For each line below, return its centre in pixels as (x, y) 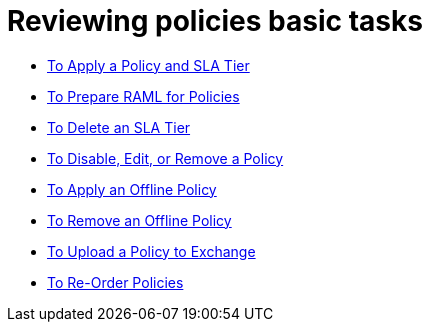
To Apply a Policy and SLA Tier (148, 65)
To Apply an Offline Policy (132, 189)
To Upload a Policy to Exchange (151, 251)
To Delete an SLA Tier (119, 127)
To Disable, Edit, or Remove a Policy (165, 158)
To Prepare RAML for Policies (143, 96)
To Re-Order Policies (115, 282)
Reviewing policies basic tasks (215, 21)
